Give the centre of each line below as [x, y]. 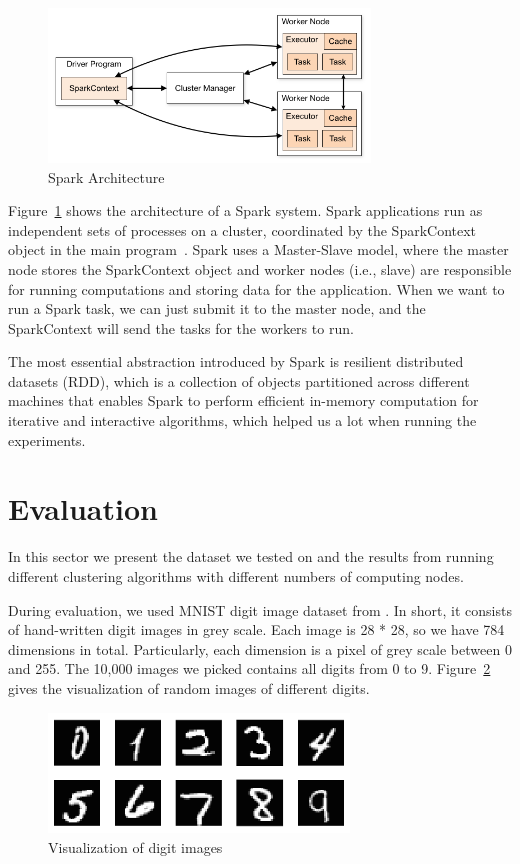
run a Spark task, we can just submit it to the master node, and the [217, 308]
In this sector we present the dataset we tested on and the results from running [251, 556]
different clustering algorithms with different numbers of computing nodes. [236, 575]
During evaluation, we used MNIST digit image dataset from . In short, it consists [260, 609]
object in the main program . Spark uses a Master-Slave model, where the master [258, 249]
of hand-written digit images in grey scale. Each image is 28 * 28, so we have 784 [256, 629]
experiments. [47, 439]
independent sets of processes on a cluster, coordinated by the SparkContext [242, 229]
